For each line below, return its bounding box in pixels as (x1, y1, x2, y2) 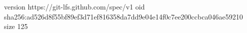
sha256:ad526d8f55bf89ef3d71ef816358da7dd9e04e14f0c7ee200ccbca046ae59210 (4, 11, 243, 21)
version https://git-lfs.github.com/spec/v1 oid (4, 1, 145, 11)
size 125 (4, 21, 28, 31)
